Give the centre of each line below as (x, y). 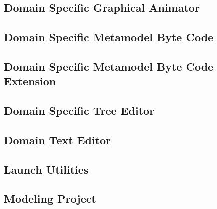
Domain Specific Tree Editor (79, 111)
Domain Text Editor (58, 140)
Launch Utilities (46, 169)
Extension (30, 81)
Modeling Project (50, 199)
